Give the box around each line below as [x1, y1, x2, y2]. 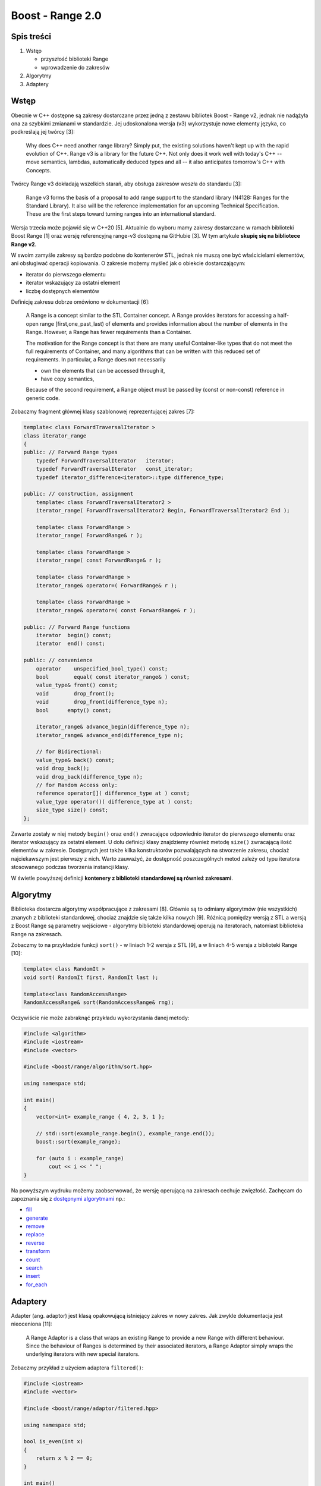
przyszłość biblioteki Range [40, 55, 108, 62]
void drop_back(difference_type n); [36, 773, 143, 780]
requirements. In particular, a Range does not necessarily [26, 356, 166, 363]
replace [26, 1231, 45, 1238]
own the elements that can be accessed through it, [40, 367, 165, 374]
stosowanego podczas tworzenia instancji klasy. [11, 864, 130, 871]
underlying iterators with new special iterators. [26, 1350, 140, 1358]
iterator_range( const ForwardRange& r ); [36, 557, 162, 564]
